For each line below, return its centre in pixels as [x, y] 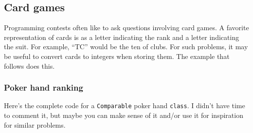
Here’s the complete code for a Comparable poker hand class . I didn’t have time [125, 105]
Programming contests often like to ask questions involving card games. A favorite [126, 28]
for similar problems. [35, 124]
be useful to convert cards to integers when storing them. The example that [117, 56]
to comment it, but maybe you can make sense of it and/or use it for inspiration [124, 115]
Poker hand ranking [44, 87]
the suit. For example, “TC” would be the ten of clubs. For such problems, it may [126, 47]
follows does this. [29, 66]
